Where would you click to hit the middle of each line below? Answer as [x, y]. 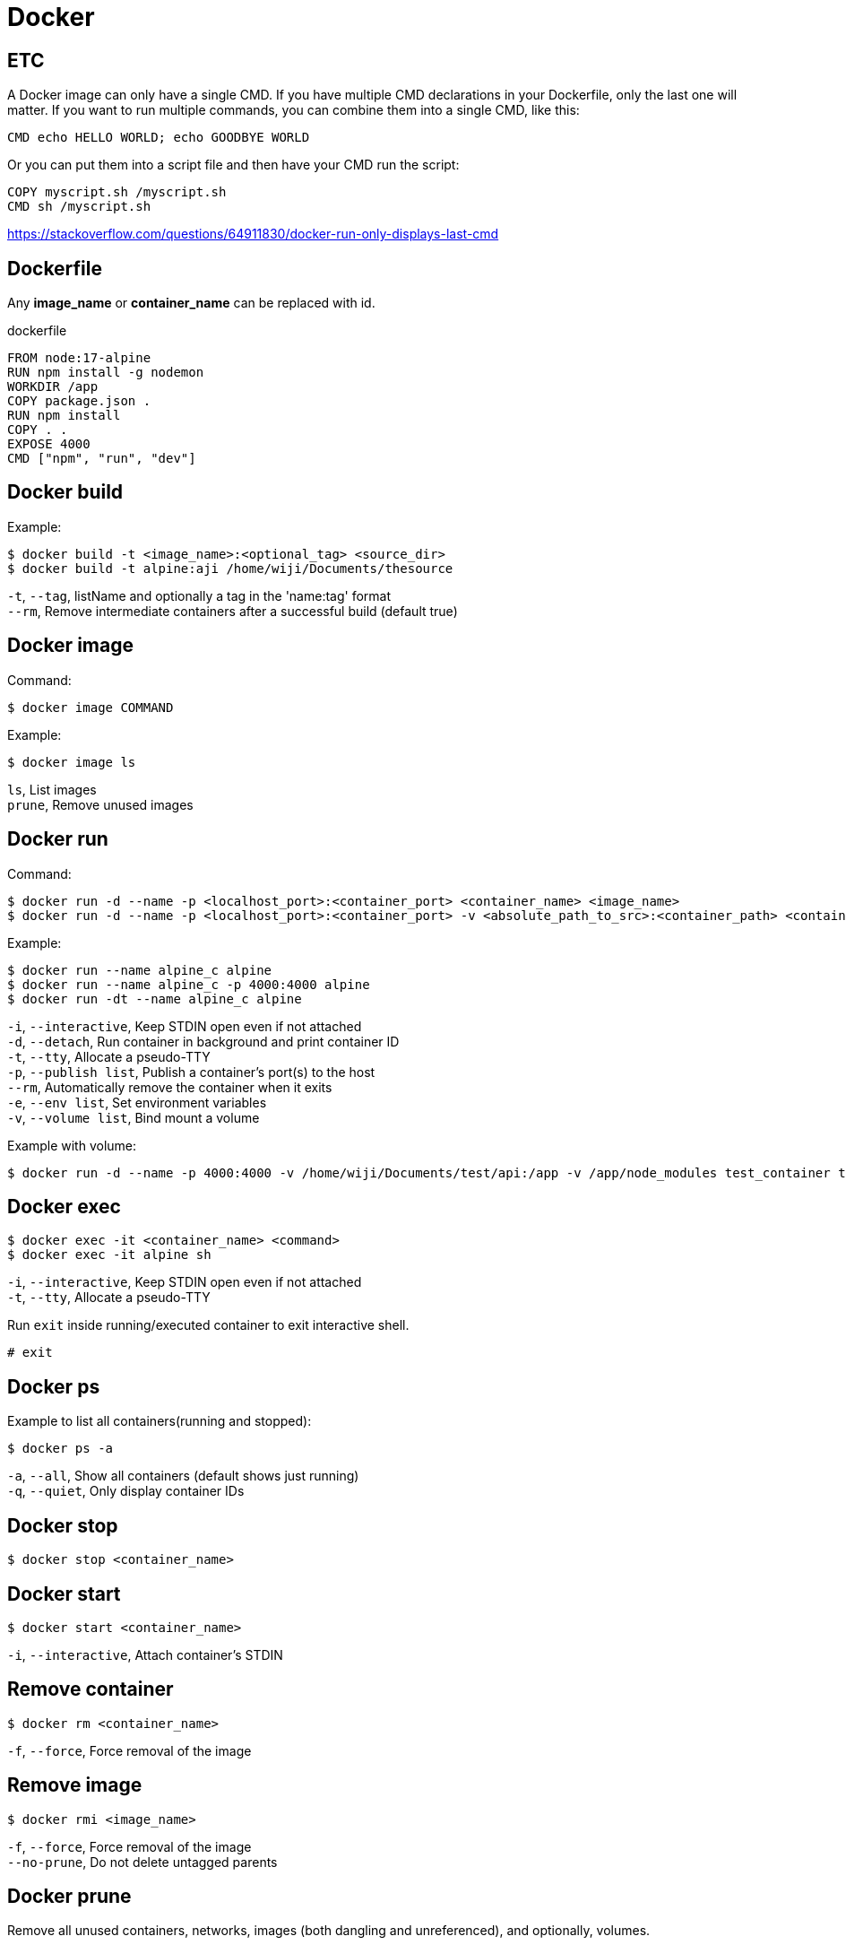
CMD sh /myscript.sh [79, 207]
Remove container [91, 1689]
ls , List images [52, 789]
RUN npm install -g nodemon [106, 373]
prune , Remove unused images [100, 804]
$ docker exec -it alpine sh [109, 1255]
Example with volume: [72, 1145]
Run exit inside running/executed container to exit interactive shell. [208, 1325]
